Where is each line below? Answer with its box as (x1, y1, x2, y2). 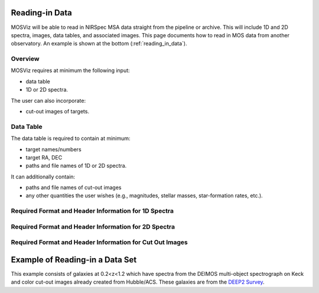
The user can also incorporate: (11, 97, 86, 104)
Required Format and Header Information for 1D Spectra (11, 207, 174, 215)
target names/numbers (25, 145, 82, 153)
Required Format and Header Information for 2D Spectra (11, 222, 175, 230)
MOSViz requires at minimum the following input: (11, 67, 130, 74)
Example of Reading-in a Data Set (11, 255, 137, 265)
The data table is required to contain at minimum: (11, 135, 131, 142)
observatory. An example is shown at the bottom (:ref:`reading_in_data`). (11, 40, 187, 47)
